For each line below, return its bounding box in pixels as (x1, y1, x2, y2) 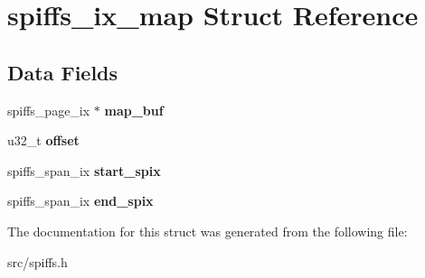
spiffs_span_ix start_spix (7, 161, 161, 180)
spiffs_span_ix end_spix (7, 191, 154, 210)
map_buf (104, 100, 164, 119)
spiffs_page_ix (7, 100, 90, 119)
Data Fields (7, 58, 118, 86)
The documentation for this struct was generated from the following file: (7, 221, 408, 240)
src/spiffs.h (7, 252, 68, 271)
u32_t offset (7, 131, 80, 150)
